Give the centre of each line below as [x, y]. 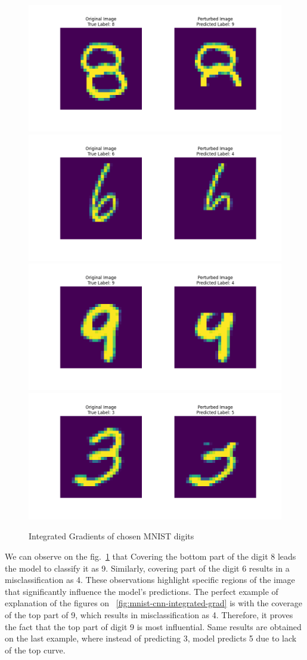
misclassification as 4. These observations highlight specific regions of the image [150, 580]
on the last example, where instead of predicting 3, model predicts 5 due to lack [151, 638]
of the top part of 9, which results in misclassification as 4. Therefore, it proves [149, 614]
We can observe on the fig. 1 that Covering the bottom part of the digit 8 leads [151, 556]
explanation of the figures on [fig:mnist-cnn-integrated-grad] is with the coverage [153, 603]
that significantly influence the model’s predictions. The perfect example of [142, 591]
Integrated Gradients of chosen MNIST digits [111, 536]
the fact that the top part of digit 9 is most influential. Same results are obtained [153, 626]
